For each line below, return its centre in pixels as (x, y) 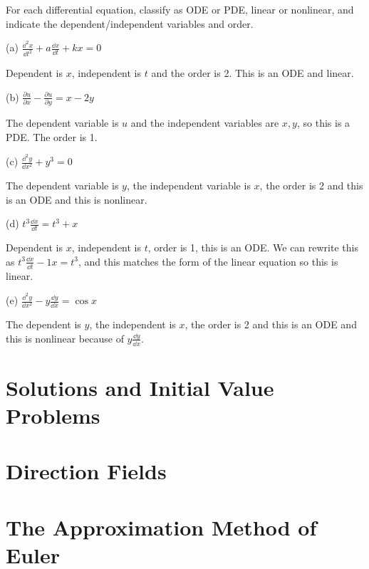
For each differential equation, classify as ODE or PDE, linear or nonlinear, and (180, 9)
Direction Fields (86, 471)
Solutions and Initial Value (140, 387)
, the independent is (132, 324)
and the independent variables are (205, 123)
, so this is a (323, 123)
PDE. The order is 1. (52, 136)
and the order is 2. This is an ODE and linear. (253, 73)
